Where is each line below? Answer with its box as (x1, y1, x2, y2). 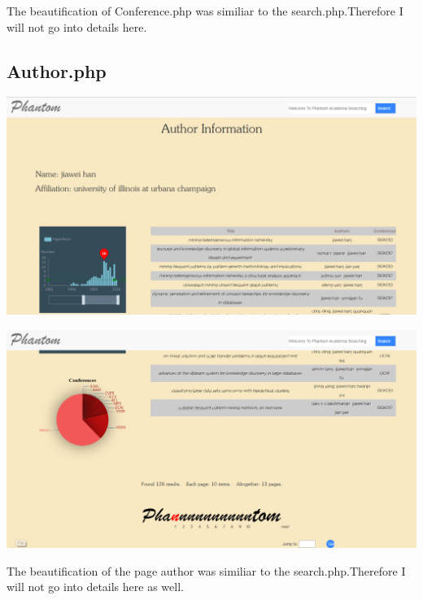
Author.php (7, 58, 107, 83)
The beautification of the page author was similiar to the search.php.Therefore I (7, 562, 406, 579)
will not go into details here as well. (7, 578, 184, 595)
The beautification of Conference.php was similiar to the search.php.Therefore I (7, 2, 403, 19)
